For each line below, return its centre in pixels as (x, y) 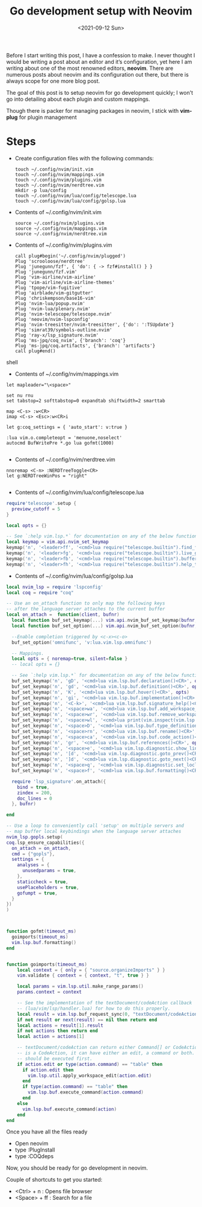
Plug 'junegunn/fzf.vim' (46, 272)
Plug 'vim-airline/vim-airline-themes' (65, 282)
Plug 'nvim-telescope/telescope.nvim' (63, 314)
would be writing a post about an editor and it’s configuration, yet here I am (99, 62)
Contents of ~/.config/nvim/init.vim (58, 212)
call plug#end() (35, 351)
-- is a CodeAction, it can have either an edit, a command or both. (106, 1053)
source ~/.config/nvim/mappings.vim (61, 228)
